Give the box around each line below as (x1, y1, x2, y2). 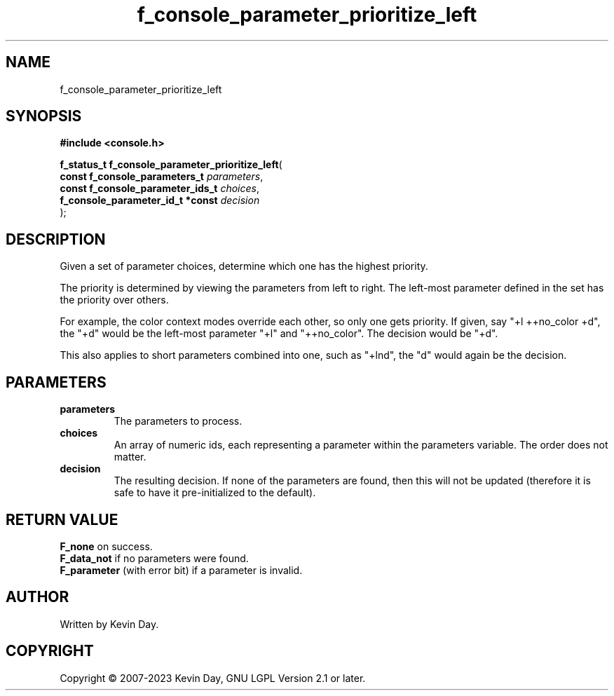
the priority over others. (60, 294, 169, 306)
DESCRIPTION (6, 230, 106, 248)
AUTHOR (6, 588, 69, 606)
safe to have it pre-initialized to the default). (114, 486, 316, 499)
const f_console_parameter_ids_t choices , (60, 182, 260, 195)
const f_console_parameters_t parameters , (60, 170, 264, 183)
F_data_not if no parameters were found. (60, 552, 249, 564)
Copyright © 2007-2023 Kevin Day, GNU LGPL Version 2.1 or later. (60, 671, 366, 684)
